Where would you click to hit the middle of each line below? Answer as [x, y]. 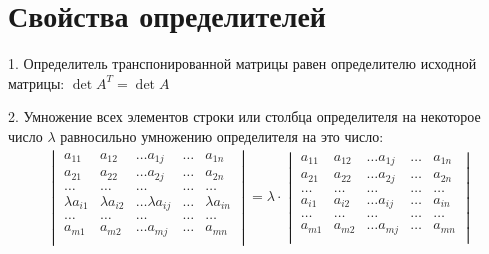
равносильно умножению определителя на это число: [222, 135]
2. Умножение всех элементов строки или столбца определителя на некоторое [244, 116]
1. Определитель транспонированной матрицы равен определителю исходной [242, 63]
